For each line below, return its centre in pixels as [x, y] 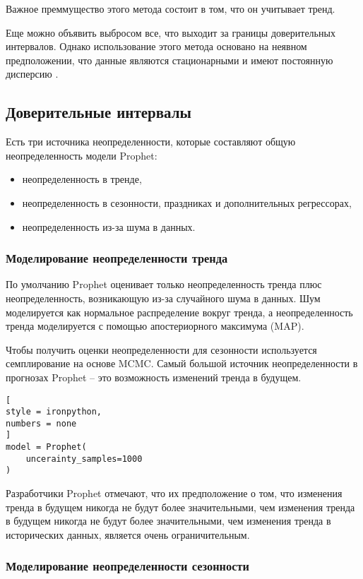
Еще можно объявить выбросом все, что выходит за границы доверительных [171, 32]
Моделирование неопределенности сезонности [127, 566]
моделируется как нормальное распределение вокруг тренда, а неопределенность [179, 312]
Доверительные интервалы [99, 112]
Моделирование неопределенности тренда [117, 258]
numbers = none [41, 423]
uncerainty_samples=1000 [84, 459]
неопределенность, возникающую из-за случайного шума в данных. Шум [163, 298]
